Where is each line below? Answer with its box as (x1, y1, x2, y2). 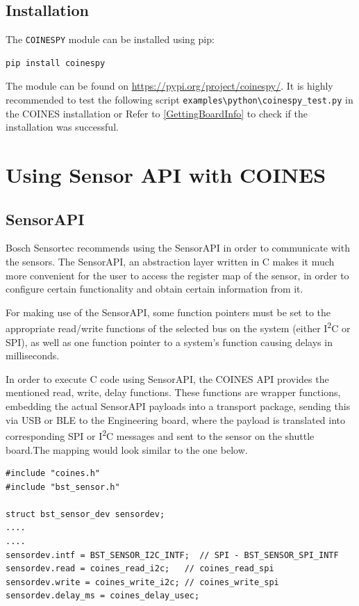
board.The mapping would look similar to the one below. (6, 442, 248, 457)
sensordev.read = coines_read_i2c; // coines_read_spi (6, 564, 274, 574)
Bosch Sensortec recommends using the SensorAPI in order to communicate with (6, 240, 350, 255)
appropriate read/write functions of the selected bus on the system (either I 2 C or (6, 319, 351, 336)
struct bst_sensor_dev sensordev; (6, 509, 165, 519)
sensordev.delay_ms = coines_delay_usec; (6, 591, 200, 601)
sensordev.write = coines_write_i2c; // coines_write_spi (6, 577, 279, 587)
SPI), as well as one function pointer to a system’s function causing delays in (6, 334, 333, 349)
